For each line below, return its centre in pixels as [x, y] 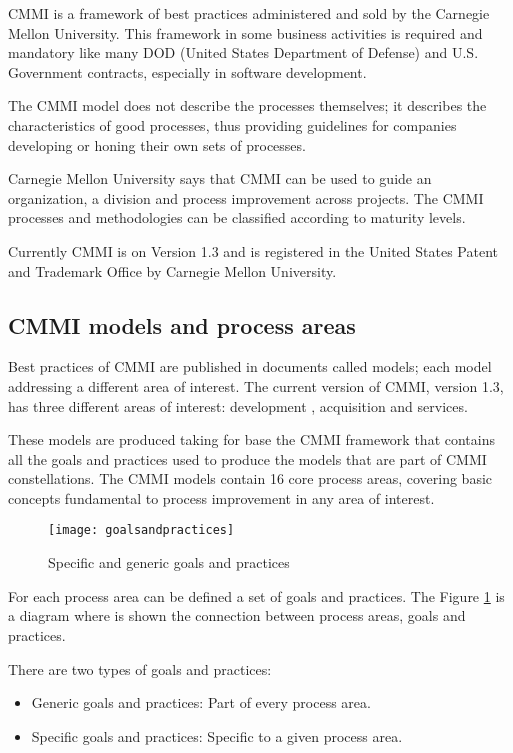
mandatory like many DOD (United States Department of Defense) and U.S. [243, 52]
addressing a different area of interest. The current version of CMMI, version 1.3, [256, 385]
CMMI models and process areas [182, 324]
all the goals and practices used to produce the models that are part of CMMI [247, 458]
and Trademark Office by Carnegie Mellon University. [172, 270]
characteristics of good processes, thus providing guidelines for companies [232, 124]
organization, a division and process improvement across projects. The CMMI [246, 197]
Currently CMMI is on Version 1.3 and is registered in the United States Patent [253, 250]
